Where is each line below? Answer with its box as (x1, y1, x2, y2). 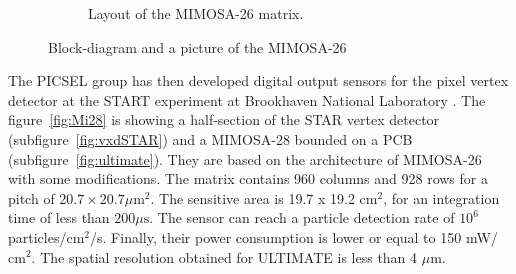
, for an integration (383, 187, 500, 208)
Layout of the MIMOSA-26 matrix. (88, 3, 304, 23)
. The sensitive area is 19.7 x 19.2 (150, 187, 355, 208)
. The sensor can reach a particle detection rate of (149, 207, 455, 228)
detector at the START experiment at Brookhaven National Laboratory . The (8, 89, 486, 110)
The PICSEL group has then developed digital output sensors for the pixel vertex (8, 70, 509, 91)
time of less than (8, 207, 110, 228)
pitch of (8, 187, 55, 208)
